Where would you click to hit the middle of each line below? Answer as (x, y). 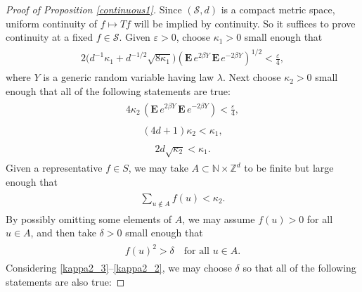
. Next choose (252, 77)
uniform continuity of (51, 23)
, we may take (158, 168)
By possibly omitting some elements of (89, 218)
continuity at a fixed (50, 37)
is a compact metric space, (278, 9)
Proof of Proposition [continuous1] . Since (94, 9)
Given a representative (54, 168)
